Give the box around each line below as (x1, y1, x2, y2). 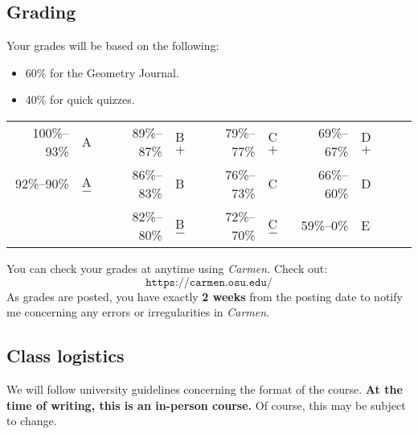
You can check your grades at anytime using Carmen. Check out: (6, 259, 328, 276)
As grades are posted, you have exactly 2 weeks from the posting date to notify (6, 287, 403, 304)
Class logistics (6, 343, 125, 368)
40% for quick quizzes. (25, 91, 135, 108)
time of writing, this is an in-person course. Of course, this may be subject (6, 396, 406, 413)
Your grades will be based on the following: (6, 37, 219, 54)
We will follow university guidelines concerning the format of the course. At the (6, 380, 403, 397)
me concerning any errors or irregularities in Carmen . (6, 304, 270, 320)
